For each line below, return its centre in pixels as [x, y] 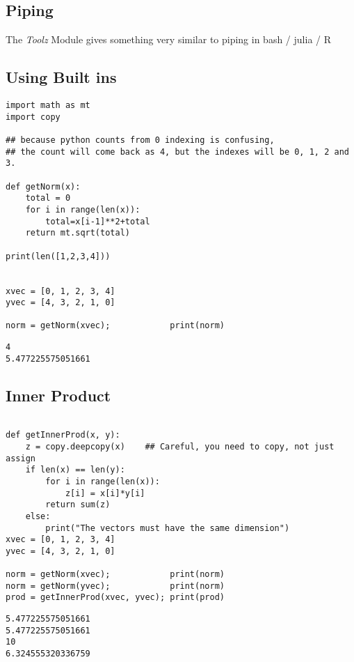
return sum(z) [78, 505]
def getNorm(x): [43, 186]
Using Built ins [61, 77]
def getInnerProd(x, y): [63, 435]
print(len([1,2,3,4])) [58, 256]
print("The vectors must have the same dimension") [168, 528]
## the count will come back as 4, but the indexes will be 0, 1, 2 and [177, 152]
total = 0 [48, 198]
